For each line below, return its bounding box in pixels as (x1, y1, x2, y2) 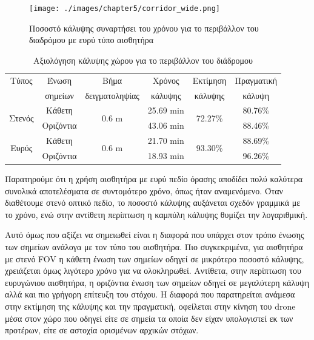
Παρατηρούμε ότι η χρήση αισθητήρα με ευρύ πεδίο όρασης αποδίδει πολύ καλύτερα (5, 172, 302, 185)
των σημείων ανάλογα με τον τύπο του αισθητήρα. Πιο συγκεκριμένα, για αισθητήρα (5, 240, 303, 253)
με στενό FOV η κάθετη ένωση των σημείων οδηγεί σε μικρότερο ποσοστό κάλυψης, (5, 252, 304, 265)
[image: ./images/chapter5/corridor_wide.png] (29, 4, 220, 13)
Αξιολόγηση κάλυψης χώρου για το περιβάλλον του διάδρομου (33, 53, 253, 66)
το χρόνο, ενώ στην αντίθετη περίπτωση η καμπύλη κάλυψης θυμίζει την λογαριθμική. (5, 208, 308, 220)
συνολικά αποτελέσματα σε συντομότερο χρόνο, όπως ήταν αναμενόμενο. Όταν (5, 184, 283, 197)
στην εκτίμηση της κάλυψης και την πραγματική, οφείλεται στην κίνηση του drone (5, 299, 296, 312)
